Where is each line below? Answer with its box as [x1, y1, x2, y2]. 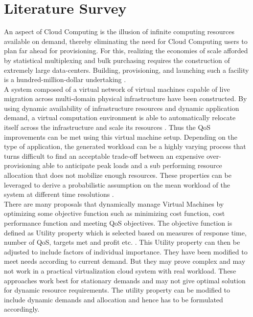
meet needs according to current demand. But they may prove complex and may [4, 256, 246, 266]
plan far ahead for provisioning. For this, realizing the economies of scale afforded [4, 45, 248, 56]
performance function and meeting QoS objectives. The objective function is [4, 218, 232, 228]
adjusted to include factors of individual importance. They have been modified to [4, 246, 248, 256]
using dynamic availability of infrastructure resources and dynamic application [4, 103, 239, 113]
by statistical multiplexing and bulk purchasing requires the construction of [4, 55, 230, 65]
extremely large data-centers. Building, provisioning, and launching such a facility [4, 64, 249, 75]
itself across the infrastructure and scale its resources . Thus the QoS [4, 122, 211, 132]
